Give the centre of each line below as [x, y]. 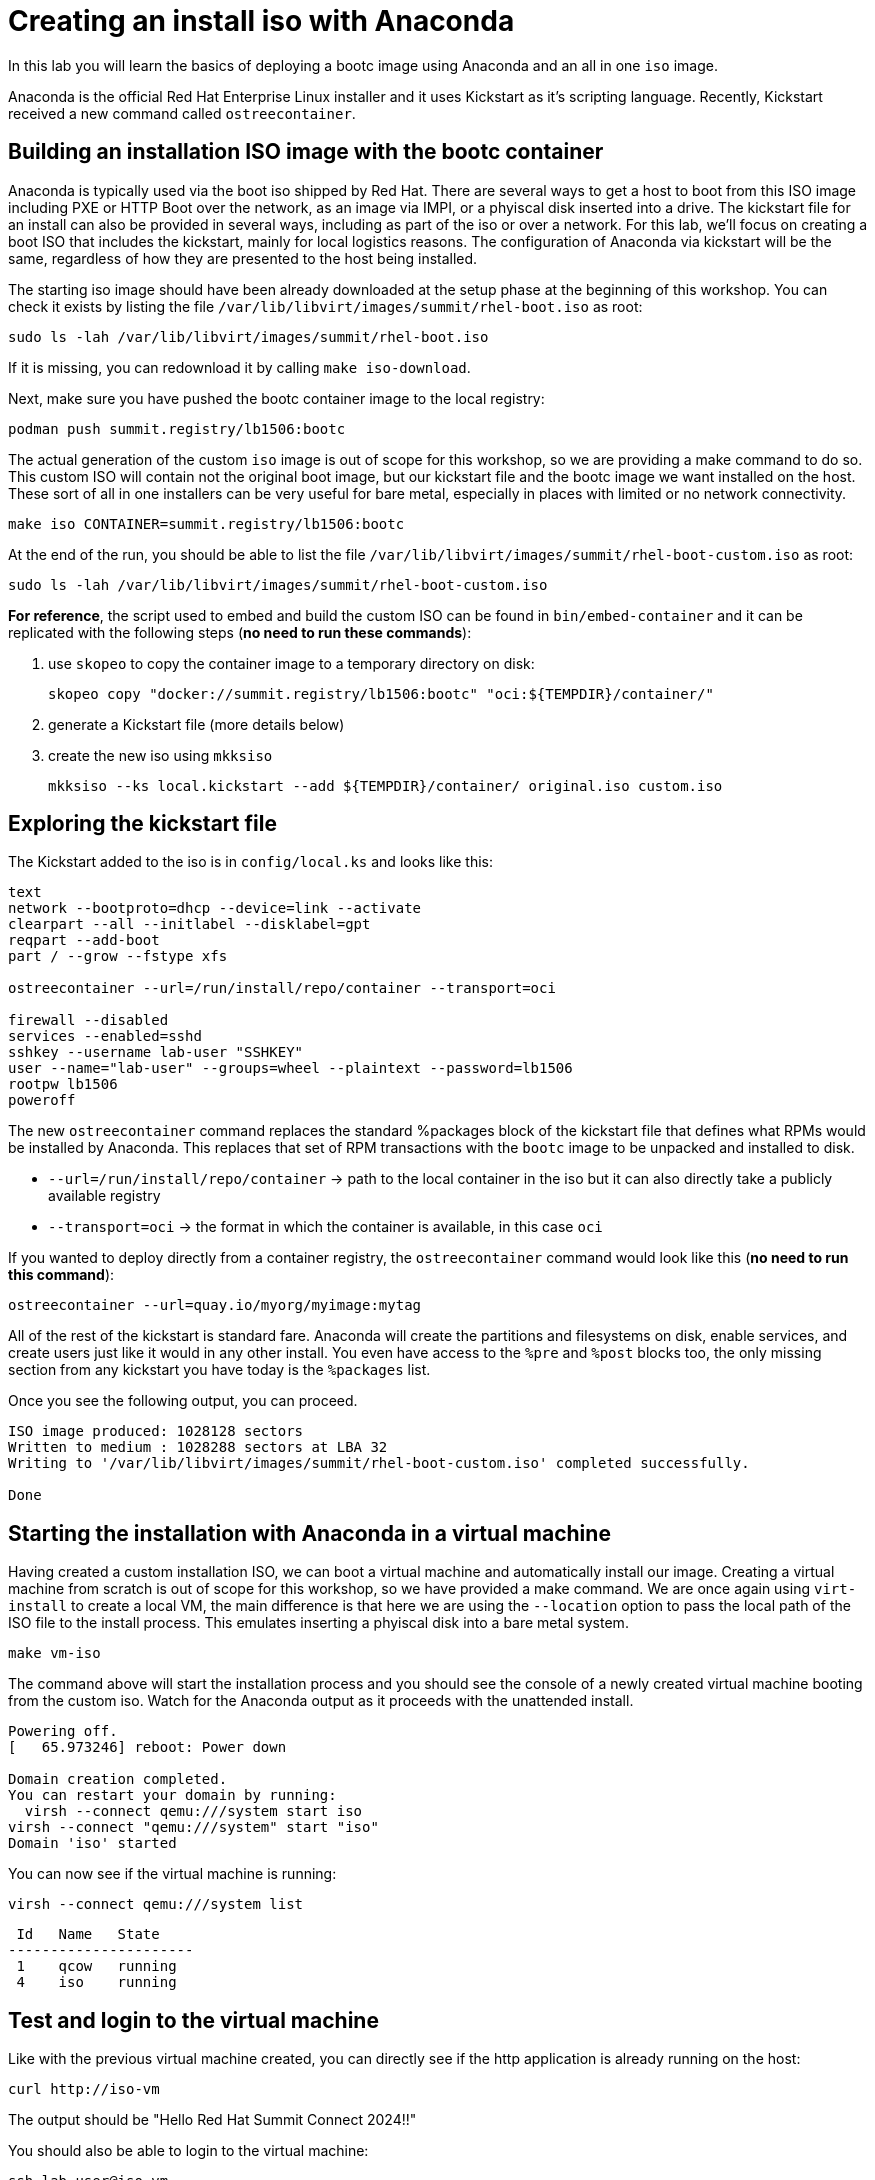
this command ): [61, 1275]
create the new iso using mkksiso [160, 755]
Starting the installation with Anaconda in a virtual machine [309, 1533]
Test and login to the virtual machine [193, 2020]
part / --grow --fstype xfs [118, 956]
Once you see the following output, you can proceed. [183, 1401]
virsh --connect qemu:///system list [156, 1904]
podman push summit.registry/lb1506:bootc [177, 428]
